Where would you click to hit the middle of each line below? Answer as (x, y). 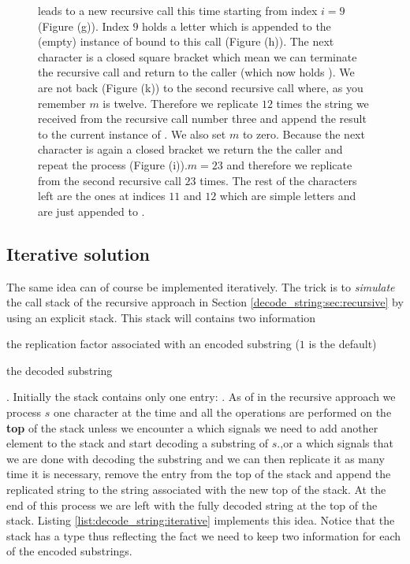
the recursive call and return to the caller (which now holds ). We (196, 72)
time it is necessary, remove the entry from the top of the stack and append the (199, 474)
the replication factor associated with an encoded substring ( (153, 344)
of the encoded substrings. (69, 551)
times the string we (322, 103)
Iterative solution (78, 253)
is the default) (343, 344)
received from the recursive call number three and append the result (202, 119)
